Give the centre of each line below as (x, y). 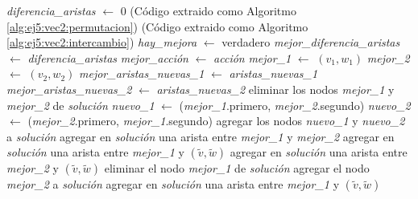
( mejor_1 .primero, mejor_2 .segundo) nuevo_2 (295, 105)
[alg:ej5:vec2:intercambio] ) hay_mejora (102, 42)
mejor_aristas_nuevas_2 (69, 89)
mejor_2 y (33, 168)
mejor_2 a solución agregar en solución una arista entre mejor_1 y (173, 184)
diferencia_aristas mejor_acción (108, 57)
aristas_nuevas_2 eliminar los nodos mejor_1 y (275, 89)
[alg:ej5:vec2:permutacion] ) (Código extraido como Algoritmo (157, 26)
